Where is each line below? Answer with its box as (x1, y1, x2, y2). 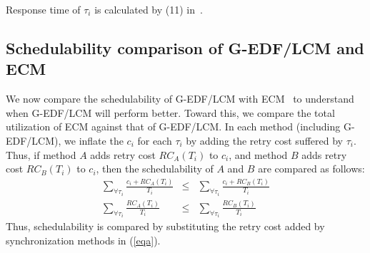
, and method (229, 147, 288, 162)
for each (137, 133, 172, 148)
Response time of (6, 2, 81, 16)
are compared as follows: (258, 161, 365, 176)
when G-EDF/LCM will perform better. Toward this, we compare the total (6, 105, 335, 120)
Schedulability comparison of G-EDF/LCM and (6, 36, 364, 58)
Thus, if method (6, 147, 76, 162)
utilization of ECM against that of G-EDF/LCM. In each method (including (6, 119, 341, 134)
